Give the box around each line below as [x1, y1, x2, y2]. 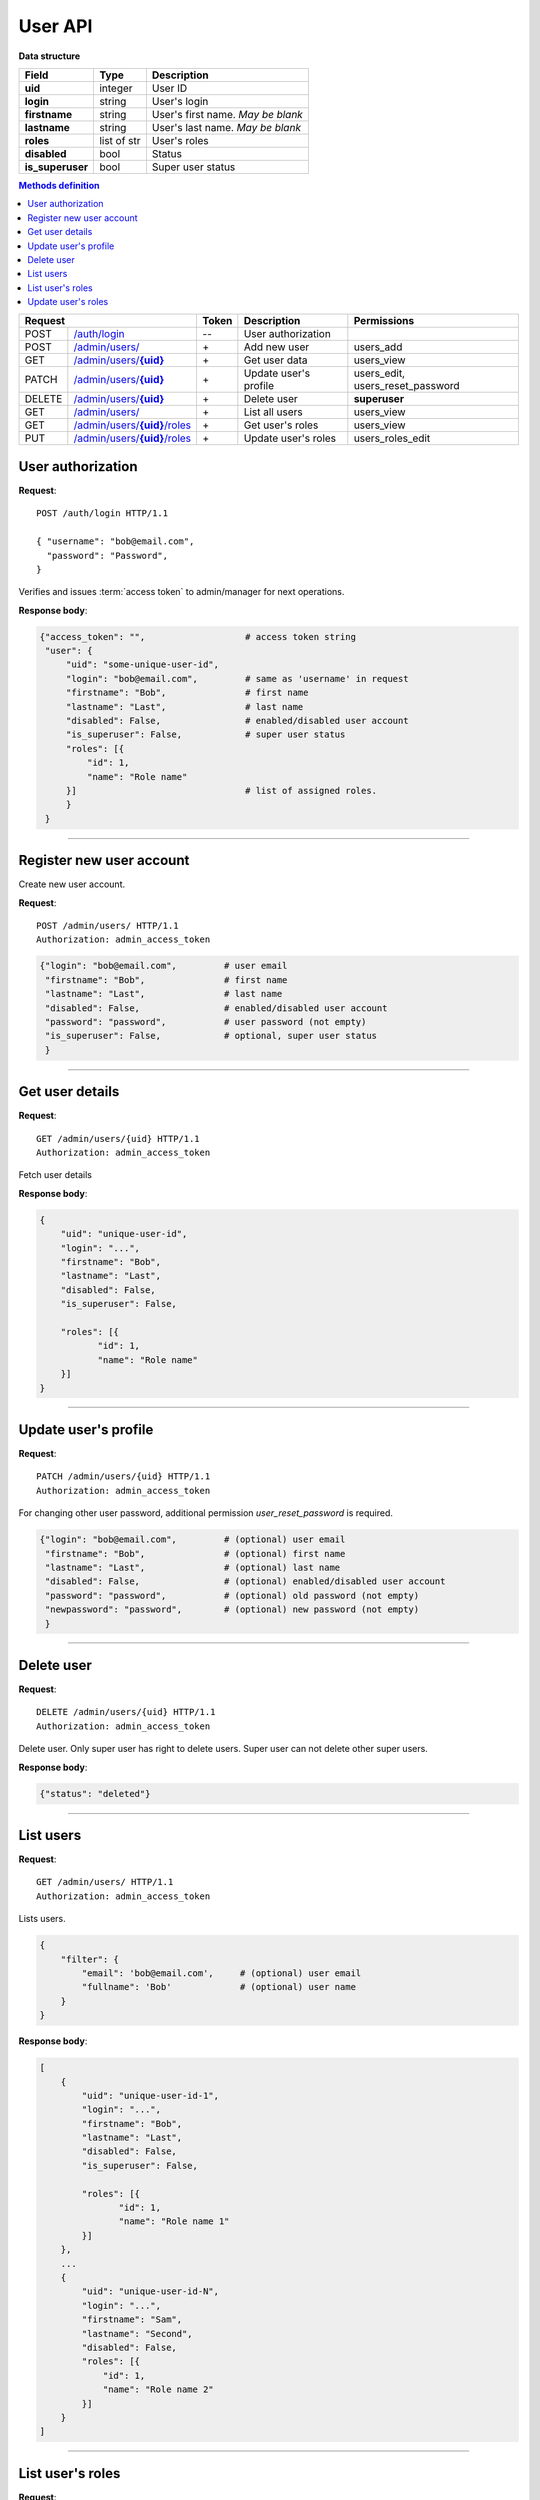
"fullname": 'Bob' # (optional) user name [81, 1981, 357, 1993]
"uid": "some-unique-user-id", [65, 659, 220, 670]
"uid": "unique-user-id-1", [81, 2090, 220, 2101]
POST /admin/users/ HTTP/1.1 [36, 920, 179, 932]
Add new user [243, 340, 310, 354]
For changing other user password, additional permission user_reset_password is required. [18, 1507, 394, 1519]
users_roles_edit [353, 431, 431, 445]
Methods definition [18, 179, 100, 191]
